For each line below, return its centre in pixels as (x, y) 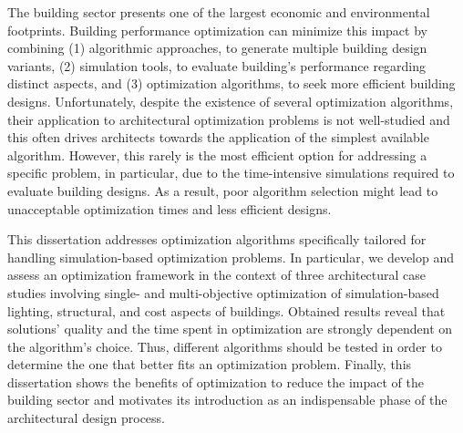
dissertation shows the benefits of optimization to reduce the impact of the (216, 381)
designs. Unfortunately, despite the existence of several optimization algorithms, (231, 101)
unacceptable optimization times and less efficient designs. (170, 208)
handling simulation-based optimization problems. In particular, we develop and (231, 257)
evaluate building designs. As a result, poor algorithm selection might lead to (223, 190)
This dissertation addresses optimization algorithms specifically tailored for (217, 239)
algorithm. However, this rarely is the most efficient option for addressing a (217, 155)
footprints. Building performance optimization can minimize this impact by (217, 30)
